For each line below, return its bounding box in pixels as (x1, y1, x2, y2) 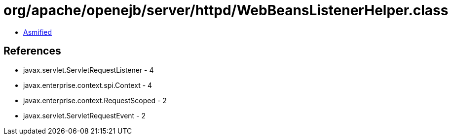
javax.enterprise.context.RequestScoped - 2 (23, 96, 167, 105)
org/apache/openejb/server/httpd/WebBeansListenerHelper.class (3, 2, 449, 19)
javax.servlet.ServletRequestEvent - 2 (23, 111, 146, 120)
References (3, 45, 61, 57)
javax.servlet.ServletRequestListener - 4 (23, 65, 154, 74)
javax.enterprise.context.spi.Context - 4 (23, 81, 152, 89)
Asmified (23, 28, 52, 36)
